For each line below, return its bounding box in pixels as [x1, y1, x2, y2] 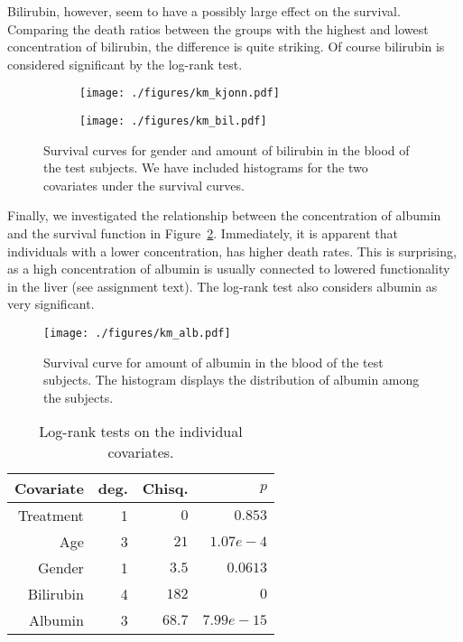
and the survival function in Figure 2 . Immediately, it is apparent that [7, 224, 398, 243]
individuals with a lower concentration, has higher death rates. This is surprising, [7, 241, 457, 260]
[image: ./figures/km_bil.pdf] [79, 115, 267, 128]
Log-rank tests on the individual [39, 421, 243, 442]
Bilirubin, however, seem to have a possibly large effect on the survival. [7, 2, 401, 20]
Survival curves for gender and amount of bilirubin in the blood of [43, 140, 410, 159]
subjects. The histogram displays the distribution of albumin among [43, 370, 420, 389]
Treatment [17, 505, 84, 526]
